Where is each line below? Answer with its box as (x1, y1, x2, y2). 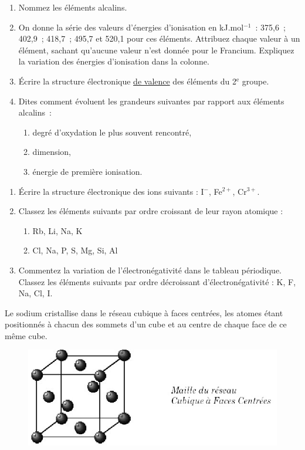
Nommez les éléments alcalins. (18, 1, 127, 13)
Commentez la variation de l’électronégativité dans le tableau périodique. (18, 263, 282, 276)
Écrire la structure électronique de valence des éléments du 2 (18, 75, 236, 87)
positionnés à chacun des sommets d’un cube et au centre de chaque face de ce (5, 318, 287, 330)
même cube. (5, 329, 48, 341)
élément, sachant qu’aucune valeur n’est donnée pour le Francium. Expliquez (18, 43, 294, 56)
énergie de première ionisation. (32, 165, 143, 177)
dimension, (32, 146, 72, 158)
